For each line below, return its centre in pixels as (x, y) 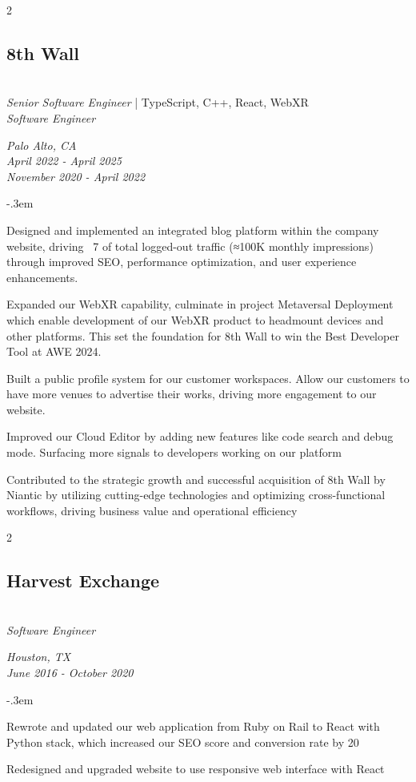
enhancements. (42, 277)
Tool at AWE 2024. (54, 351)
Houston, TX (39, 657)
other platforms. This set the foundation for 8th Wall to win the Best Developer (203, 335)
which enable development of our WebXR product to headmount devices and (195, 319)
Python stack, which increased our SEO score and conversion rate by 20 (183, 742)
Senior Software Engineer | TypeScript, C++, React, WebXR (158, 102)
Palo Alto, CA (42, 145)
